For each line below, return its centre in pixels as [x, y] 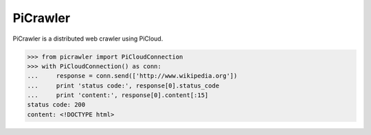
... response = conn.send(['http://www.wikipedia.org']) [132, 76]
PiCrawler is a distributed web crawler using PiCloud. [88, 39]
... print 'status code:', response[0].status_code [123, 85]
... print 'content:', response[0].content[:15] [118, 95]
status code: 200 [56, 105]
